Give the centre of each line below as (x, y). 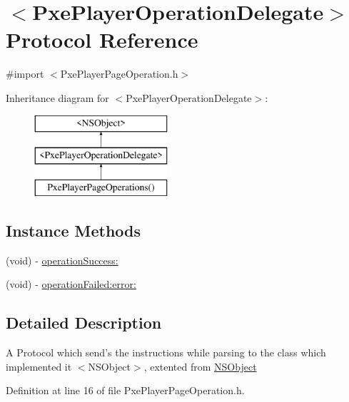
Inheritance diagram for (57, 97)
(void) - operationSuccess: (62, 260)
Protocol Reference (102, 40)
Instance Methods (73, 230)
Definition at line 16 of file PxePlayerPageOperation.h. (125, 390)
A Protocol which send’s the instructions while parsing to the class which (166, 352)
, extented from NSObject (200, 366)
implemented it (39, 366)
